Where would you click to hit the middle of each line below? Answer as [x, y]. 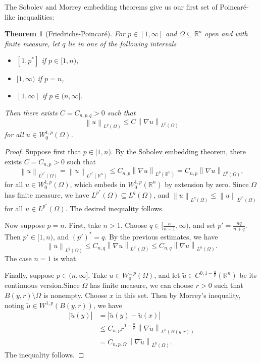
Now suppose [25, 225]
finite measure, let [32, 43]
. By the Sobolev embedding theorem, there [178, 152]
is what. [66, 258]
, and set [202, 225]
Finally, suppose [30, 275]
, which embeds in [98, 184]
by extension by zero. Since [207, 184]
